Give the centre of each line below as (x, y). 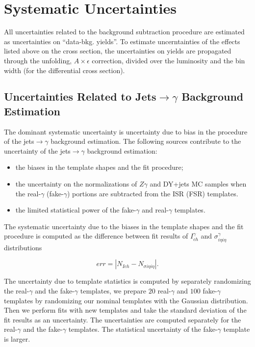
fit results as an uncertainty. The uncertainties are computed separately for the (123, 319)
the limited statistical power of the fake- (76, 210)
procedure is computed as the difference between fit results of (96, 236)
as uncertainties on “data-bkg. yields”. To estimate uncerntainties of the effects (122, 41)
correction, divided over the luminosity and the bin (168, 60)
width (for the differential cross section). (64, 70)
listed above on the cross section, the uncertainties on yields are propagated (118, 51)
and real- (155, 210)
